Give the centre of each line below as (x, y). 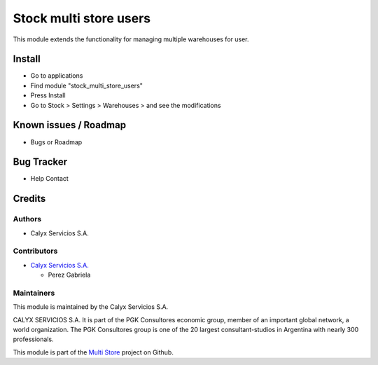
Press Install (48, 95)
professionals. (33, 339)
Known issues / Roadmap (69, 125)
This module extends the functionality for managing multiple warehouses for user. (131, 39)
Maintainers (34, 293)
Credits (29, 199)
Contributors (35, 251)
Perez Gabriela (69, 275)
